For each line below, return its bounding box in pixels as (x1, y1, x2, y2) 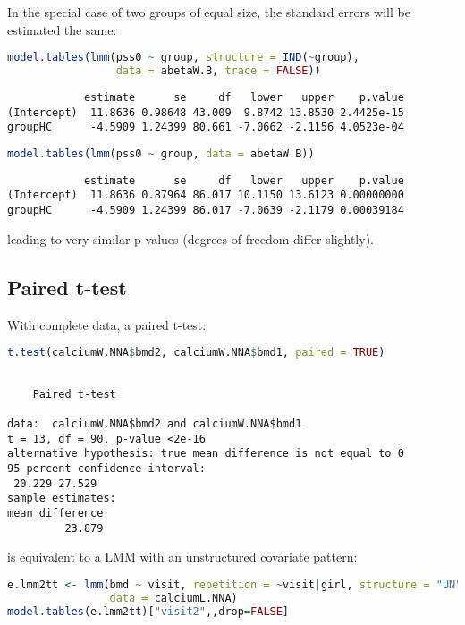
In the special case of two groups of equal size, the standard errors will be (7, 3, 410, 21)
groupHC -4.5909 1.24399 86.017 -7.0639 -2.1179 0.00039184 (7, 204, 404, 217)
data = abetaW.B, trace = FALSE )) (115, 64, 321, 78)
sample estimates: (7, 492, 116, 505)
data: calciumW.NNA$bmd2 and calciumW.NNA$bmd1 (7, 417, 302, 430)
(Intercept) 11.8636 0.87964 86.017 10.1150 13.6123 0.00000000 (7, 189, 404, 202)
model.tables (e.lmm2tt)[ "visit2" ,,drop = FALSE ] (7, 604, 290, 618)
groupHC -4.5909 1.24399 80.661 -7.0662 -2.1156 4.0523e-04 (7, 121, 404, 134)
